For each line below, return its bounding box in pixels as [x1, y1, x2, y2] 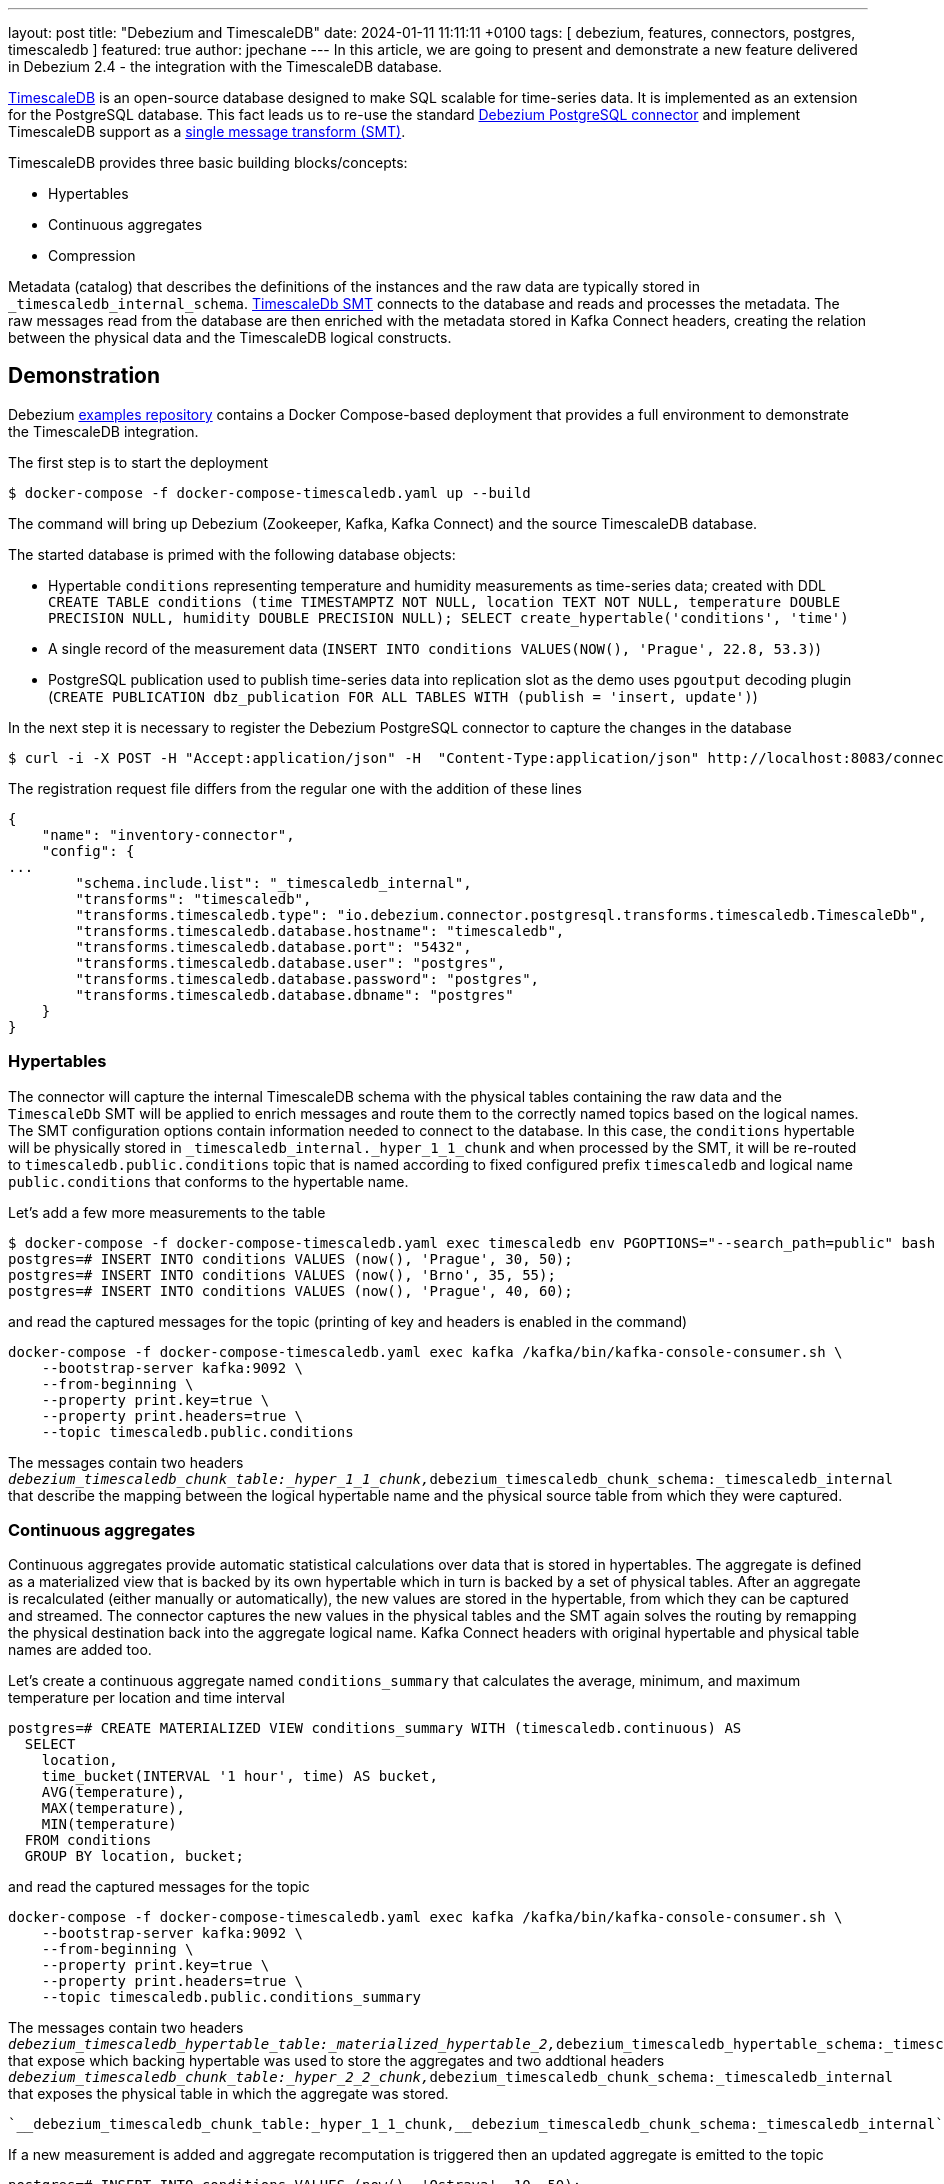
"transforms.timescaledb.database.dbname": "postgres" [75, 986, 514, 1003]
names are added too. [8, 1641, 152, 1659]
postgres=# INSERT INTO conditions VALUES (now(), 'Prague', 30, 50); [8, 1250, 573, 1267]
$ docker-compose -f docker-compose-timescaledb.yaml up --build [8, 484, 531, 501]
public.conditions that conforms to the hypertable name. [8, 1172, 409, 1190]
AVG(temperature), [41, 1784, 186, 1801]
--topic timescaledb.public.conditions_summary [41, 1989, 422, 2006]
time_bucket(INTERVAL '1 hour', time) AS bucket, [41, 1768, 438, 1785]
